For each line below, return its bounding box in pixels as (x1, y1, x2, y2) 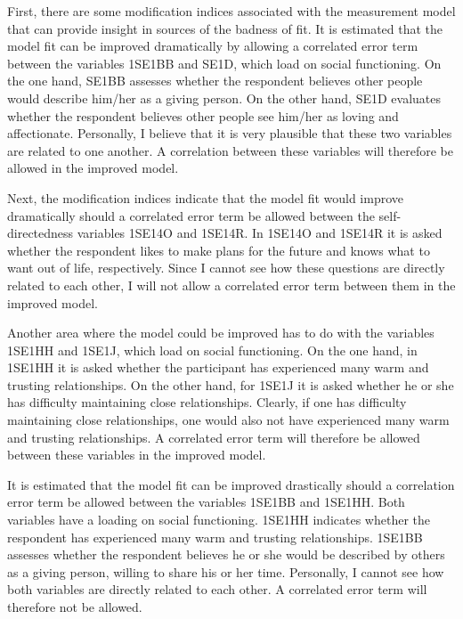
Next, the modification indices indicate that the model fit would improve (7, 188, 404, 207)
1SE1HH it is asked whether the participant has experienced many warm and (7, 358, 429, 377)
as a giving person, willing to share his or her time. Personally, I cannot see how (7, 562, 444, 581)
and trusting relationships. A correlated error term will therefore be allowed (7, 428, 420, 446)
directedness (7, 224, 74, 242)
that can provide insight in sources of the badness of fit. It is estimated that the (7, 19, 443, 37)
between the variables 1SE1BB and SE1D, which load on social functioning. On (7, 53, 442, 72)
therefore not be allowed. (7, 598, 142, 615)
